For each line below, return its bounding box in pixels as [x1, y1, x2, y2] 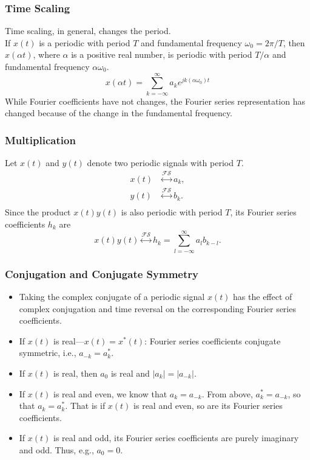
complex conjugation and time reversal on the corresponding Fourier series [19, 302, 296, 315]
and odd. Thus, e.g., [19, 443, 94, 456]
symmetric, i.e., [19, 346, 76, 359]
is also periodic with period [121, 206, 223, 218]
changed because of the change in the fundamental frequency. [5, 106, 233, 119]
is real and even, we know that [53, 387, 167, 400]
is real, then [53, 366, 98, 379]
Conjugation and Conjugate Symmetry [5, 266, 198, 281]
